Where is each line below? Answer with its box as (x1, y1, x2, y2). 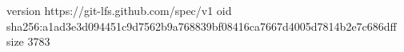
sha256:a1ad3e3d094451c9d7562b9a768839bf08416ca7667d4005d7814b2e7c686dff (6, 17, 397, 34)
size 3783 (6, 33, 50, 50)
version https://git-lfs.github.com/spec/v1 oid (6, 2, 232, 18)
